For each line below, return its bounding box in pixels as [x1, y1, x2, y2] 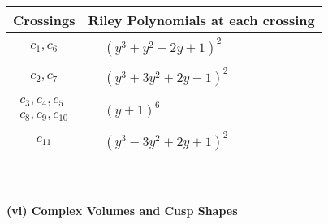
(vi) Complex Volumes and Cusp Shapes [6, 201, 238, 218]
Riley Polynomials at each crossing [88, 11, 315, 29]
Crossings [13, 11, 76, 29]
